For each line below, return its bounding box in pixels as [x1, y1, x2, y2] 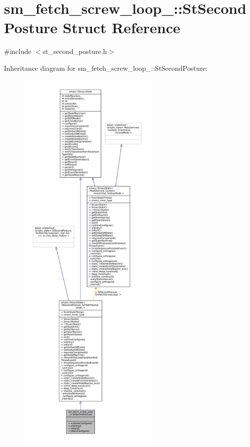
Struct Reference [63, 17, 180, 38]
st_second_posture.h [42, 46, 107, 56]
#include [4, 46, 32, 56]
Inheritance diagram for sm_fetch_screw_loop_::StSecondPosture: [4, 62, 208, 73]
